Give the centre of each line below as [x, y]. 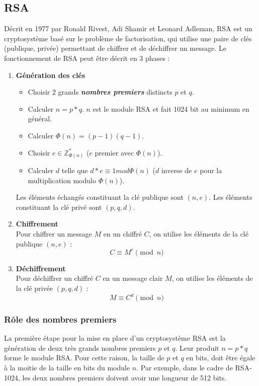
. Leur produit [197, 348]
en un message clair [133, 278]
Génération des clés [51, 75]
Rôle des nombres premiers [60, 319]
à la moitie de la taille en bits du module [67, 367]
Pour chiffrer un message [54, 234]
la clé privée [34, 288]
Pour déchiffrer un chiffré [54, 278]
